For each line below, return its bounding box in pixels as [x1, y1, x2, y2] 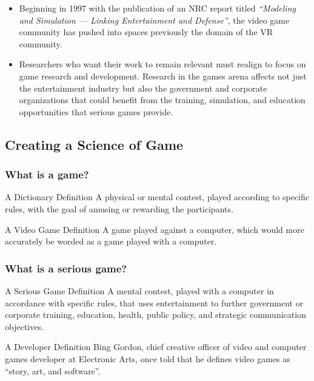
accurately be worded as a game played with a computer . [5, 235, 217, 248]
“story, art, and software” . [5, 364, 101, 377]
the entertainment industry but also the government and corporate [19, 81, 267, 94]
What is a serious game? [5, 260, 127, 275]
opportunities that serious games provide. [19, 105, 173, 118]
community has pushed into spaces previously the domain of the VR [19, 25, 273, 38]
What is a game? [5, 167, 89, 182]
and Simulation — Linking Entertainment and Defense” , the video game [19, 13, 290, 26]
